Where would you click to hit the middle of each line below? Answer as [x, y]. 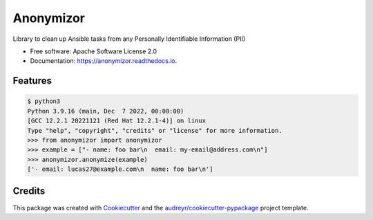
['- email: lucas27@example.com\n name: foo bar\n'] [120, 169]
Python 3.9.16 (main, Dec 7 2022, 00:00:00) [106, 111]
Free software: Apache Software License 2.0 [94, 51]
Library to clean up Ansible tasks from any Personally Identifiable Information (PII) [129, 39]
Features [32, 81]
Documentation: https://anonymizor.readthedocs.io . [104, 61]
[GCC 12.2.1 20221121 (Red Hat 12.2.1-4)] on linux [117, 121]
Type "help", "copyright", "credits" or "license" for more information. [155, 130]
